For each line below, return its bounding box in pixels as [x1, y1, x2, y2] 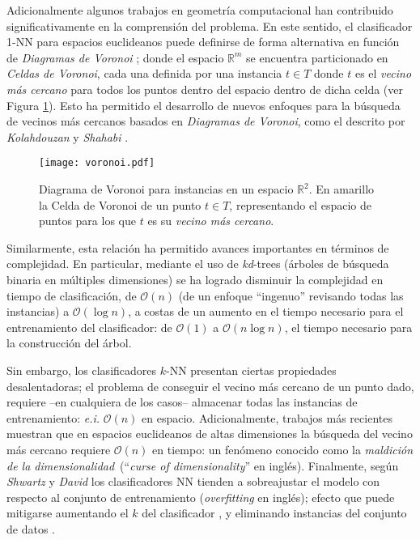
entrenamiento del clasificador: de [6, 318, 172, 335]
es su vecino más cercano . [147, 212, 274, 229]
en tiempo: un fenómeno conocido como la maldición [152, 440, 414, 457]
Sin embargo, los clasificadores [6, 361, 157, 378]
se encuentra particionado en [246, 49, 388, 66]
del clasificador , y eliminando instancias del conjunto [142, 504, 407, 521]
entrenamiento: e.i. [6, 409, 100, 426]
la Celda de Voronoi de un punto [39, 196, 202, 213]
